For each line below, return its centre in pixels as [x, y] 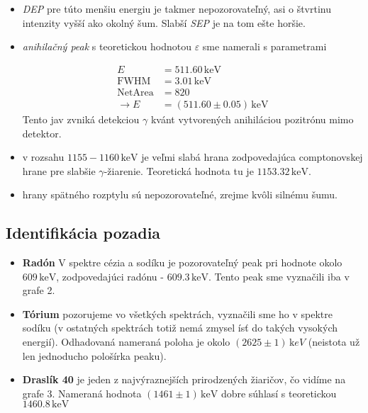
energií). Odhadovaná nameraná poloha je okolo [126, 342]
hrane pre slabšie [59, 170]
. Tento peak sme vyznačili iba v [279, 276]
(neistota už [334, 342]
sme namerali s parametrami [264, 46]
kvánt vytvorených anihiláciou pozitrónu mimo [252, 119]
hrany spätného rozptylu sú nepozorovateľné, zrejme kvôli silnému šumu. [180, 194]
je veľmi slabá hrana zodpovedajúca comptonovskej [252, 157]
